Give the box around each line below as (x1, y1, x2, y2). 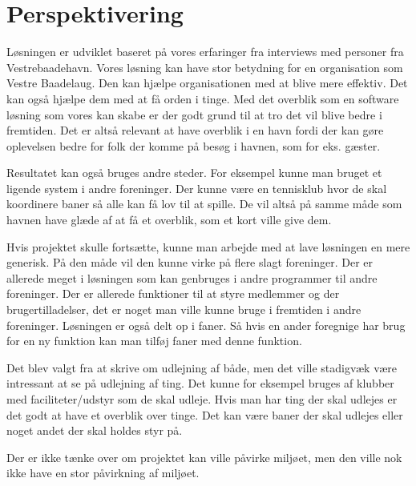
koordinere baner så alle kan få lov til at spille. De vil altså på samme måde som (6, 195, 402, 212)
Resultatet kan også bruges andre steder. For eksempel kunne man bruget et (6, 164, 382, 181)
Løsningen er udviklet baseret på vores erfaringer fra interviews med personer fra (6, 43, 404, 60)
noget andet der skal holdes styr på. (6, 422, 183, 439)
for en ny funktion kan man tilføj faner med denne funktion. (6, 332, 302, 349)
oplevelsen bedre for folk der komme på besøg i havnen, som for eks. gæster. (6, 137, 381, 154)
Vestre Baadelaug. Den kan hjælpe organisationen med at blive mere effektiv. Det (6, 74, 408, 91)
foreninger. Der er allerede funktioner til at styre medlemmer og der (6, 285, 340, 302)
